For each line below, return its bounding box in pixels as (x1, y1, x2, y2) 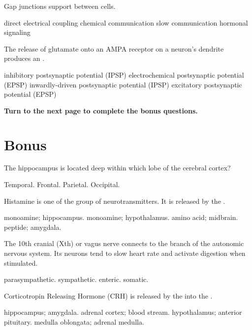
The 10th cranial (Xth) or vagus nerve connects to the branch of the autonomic (4, 238, 244, 248)
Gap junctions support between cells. (4, 1, 116, 11)
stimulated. (4, 257, 38, 268)
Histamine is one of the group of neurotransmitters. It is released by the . (4, 195, 225, 206)
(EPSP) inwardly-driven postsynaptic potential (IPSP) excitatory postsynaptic (4, 79, 242, 89)
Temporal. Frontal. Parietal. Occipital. (4, 179, 120, 190)
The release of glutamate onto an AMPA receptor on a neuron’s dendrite (4, 43, 224, 54)
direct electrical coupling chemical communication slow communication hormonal (4, 17, 248, 27)
